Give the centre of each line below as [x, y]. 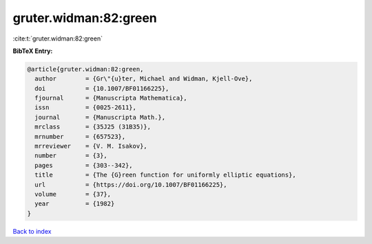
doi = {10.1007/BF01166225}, [102, 88]
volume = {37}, [73, 194]
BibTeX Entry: [33, 51]
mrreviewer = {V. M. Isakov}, [91, 146]
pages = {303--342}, [84, 165]
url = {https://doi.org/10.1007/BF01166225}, [131, 185]
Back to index [32, 231]
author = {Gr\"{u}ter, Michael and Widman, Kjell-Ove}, [144, 79]
